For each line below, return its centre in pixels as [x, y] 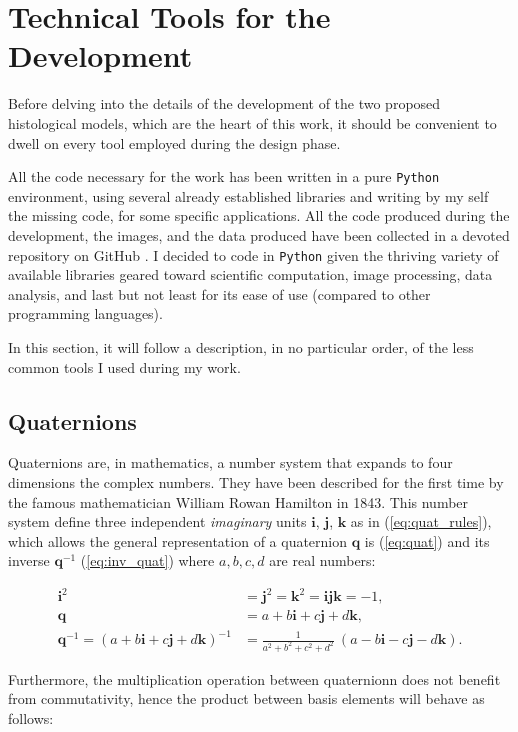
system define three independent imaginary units [157, 521]
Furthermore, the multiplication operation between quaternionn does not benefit [254, 678]
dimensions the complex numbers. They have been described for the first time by [256, 481]
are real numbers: [322, 560]
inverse [29, 560]
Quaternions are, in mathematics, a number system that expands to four [230, 462]
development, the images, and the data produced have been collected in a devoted [259, 234]
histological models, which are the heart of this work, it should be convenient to [252, 122]
